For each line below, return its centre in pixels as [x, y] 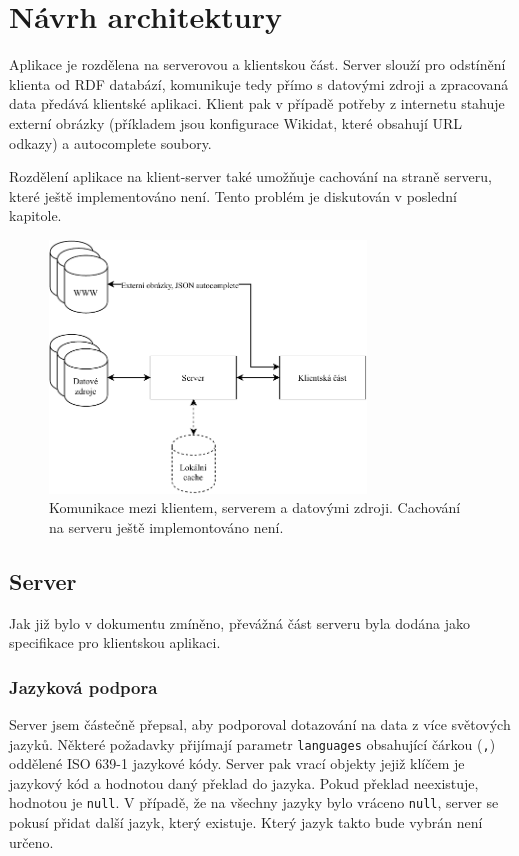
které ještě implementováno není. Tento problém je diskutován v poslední [233, 195]
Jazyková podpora [83, 686]
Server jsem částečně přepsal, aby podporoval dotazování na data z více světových [260, 723]
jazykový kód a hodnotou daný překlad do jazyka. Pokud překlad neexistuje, [244, 782]
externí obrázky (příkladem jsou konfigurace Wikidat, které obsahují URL [236, 122]
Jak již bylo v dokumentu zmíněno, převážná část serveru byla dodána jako [239, 622]
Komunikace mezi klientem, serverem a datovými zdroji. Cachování [255, 507]
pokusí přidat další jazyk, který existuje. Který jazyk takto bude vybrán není [246, 822]
